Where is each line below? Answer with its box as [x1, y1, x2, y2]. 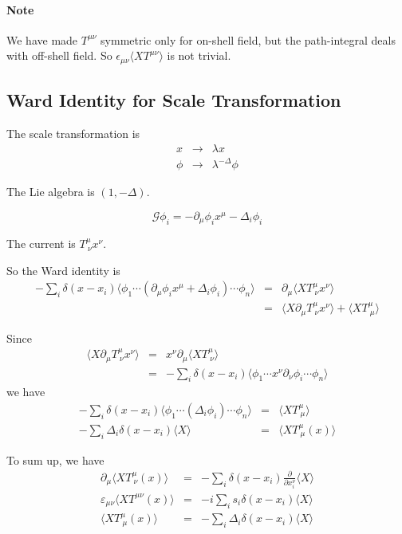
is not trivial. [167, 47, 231, 64]
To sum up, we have [6, 451, 104, 468]
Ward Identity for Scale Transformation [6, 88, 341, 112]
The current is [6, 235, 76, 252]
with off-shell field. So [6, 47, 112, 64]
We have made [6, 31, 78, 48]
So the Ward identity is [6, 261, 120, 278]
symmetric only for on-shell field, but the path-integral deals [100, 31, 396, 48]
